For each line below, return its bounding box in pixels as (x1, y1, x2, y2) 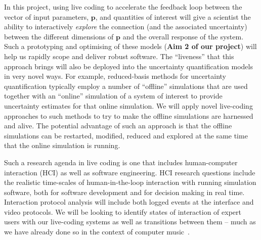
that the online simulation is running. (4, 140, 120, 151)
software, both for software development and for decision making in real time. (4, 186, 245, 197)
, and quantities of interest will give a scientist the (95, 11, 251, 22)
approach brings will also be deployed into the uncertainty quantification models (4, 61, 253, 71)
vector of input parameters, (4, 11, 89, 22)
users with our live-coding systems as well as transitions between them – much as (4, 216, 256, 227)
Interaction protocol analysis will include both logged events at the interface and (4, 197, 254, 207)
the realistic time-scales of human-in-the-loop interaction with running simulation (4, 177, 256, 187)
